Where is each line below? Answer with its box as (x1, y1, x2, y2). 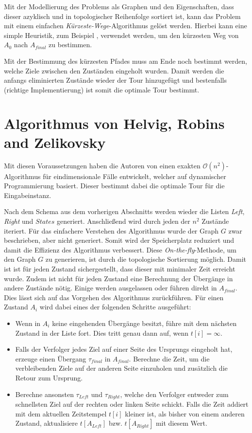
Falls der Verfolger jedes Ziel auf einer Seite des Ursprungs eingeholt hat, (15, 344, 233, 354)
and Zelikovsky (4, 132, 106, 152)
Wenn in (15, 318, 41, 328)
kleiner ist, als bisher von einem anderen (125, 408, 245, 418)
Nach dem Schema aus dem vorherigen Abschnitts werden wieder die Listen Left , (4, 206, 245, 216)
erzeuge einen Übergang (15, 353, 86, 363)
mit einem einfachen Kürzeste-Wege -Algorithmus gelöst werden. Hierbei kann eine (4, 20, 247, 31)
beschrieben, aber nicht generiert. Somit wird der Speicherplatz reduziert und (4, 235, 235, 245)
